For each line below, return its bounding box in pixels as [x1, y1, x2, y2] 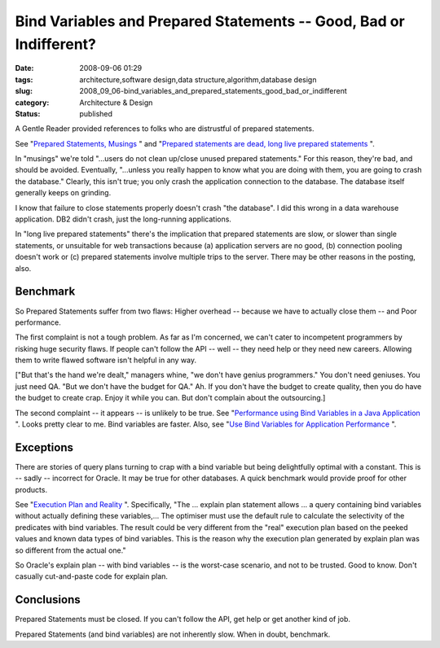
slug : [15, 86, 33, 96]
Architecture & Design [79, 98, 153, 107]
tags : [15, 74, 33, 85]
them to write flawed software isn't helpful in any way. [15, 355, 197, 366]
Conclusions [15, 593, 81, 606]
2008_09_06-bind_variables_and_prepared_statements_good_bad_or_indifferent [79, 86, 348, 96]
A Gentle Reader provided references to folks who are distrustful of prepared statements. [15, 124, 315, 134]
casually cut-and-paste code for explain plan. [15, 571, 169, 581]
